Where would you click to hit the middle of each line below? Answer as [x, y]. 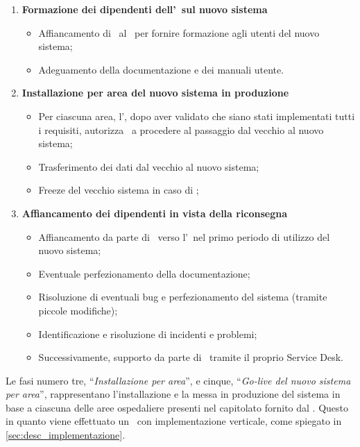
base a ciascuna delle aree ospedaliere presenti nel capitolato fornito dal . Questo [177, 407]
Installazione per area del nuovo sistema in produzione [155, 93]
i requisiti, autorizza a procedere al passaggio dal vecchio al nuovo [181, 129]
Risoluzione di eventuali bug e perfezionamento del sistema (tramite [183, 297]
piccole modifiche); [78, 310]
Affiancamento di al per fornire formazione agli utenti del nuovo [179, 32]
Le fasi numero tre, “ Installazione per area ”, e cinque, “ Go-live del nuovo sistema [178, 380]
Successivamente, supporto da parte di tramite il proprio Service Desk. [191, 357]
